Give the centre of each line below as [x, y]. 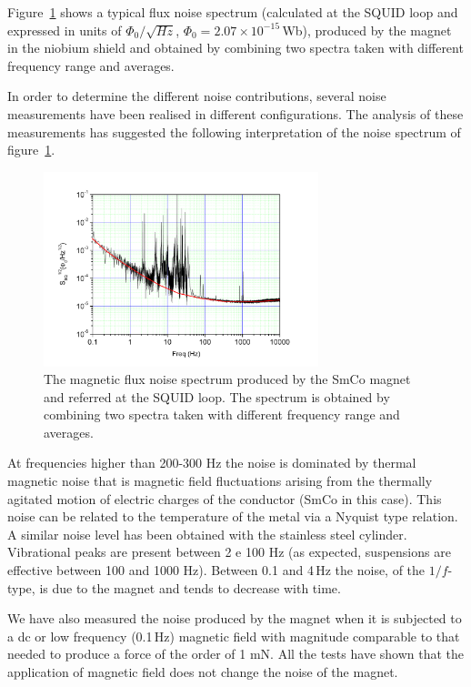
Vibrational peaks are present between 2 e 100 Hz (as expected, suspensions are [229, 552]
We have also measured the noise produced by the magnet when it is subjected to [235, 618]
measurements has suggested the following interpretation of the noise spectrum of [234, 131]
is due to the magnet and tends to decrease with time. [190, 587]
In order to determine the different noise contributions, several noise [197, 96]
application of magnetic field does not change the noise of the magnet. [203, 672]
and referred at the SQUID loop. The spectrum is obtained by [217, 396]
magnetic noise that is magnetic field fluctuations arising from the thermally [220, 481]
